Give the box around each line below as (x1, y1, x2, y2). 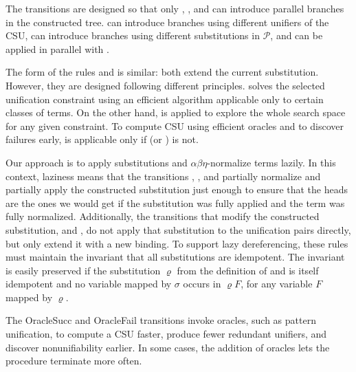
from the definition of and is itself (177, 263, 319, 277)
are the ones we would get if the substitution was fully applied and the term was (5, 195, 345, 210)
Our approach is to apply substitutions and (5, 155, 188, 169)
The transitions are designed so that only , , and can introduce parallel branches (5, 1, 344, 15)
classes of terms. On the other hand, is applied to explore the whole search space (5, 105, 346, 120)
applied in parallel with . (5, 41, 109, 56)
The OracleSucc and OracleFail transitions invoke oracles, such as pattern (5, 313, 316, 327)
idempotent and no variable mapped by (5, 276, 172, 291)
